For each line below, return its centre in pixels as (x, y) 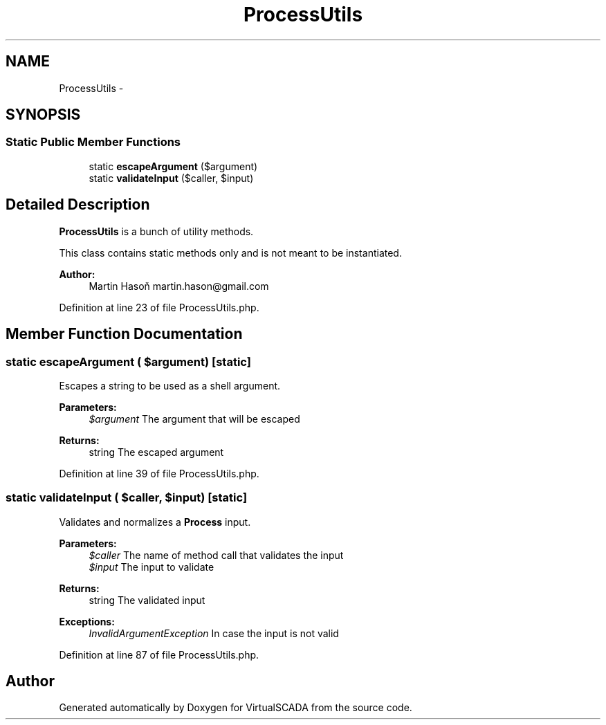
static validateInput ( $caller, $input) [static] (127, 498)
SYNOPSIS (43, 115)
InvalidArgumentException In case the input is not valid (214, 633)
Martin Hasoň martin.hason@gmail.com (179, 286)
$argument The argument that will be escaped (194, 419)
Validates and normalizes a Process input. (155, 522)
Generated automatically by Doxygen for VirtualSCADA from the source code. (236, 708)
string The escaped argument (156, 452)
